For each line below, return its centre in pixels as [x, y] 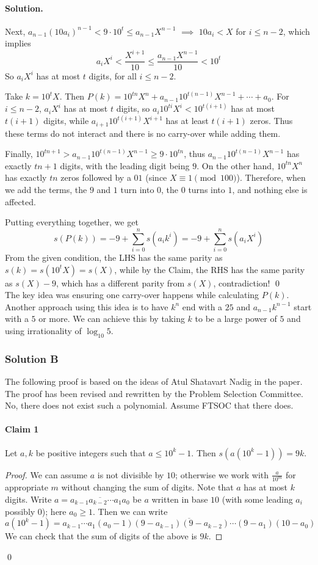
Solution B [32, 358]
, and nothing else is [270, 190]
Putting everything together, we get [72, 222]
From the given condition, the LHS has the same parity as [114, 257]
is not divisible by [131, 474]
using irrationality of [43, 330]
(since [156, 177]
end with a [202, 306]
